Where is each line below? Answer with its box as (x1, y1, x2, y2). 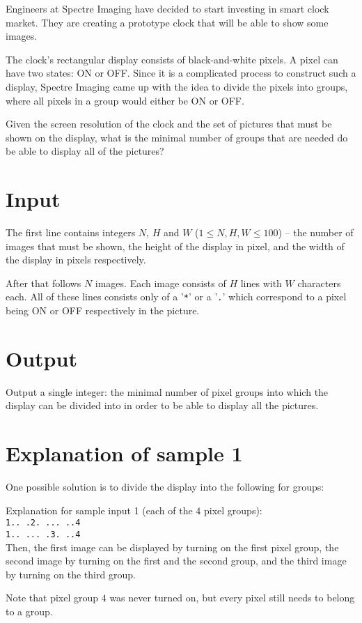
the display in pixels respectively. (6, 252, 146, 267)
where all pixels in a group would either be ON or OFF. (6, 93, 244, 107)
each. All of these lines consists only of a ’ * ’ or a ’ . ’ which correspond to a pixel (6, 289, 347, 304)
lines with (240, 275, 282, 290)
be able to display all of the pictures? (6, 144, 164, 158)
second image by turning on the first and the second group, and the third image (6, 553, 347, 568)
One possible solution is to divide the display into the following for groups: (6, 479, 324, 494)
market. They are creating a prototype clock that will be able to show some (6, 15, 329, 29)
